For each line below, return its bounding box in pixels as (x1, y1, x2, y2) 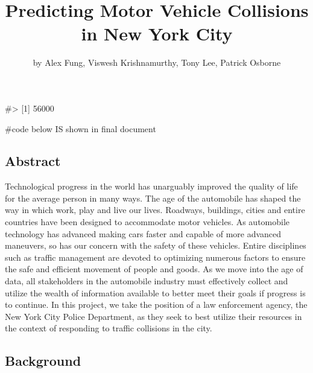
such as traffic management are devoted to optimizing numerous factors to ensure (5, 250, 306, 263)
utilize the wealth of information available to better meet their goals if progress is (5, 286, 306, 299)
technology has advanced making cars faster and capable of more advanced (5, 227, 282, 240)
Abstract (5, 151, 61, 170)
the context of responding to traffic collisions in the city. (5, 322, 212, 334)
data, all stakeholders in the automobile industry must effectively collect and (5, 275, 288, 287)
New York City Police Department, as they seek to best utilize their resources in (5, 310, 302, 322)
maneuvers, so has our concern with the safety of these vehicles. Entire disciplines (5, 239, 306, 252)
